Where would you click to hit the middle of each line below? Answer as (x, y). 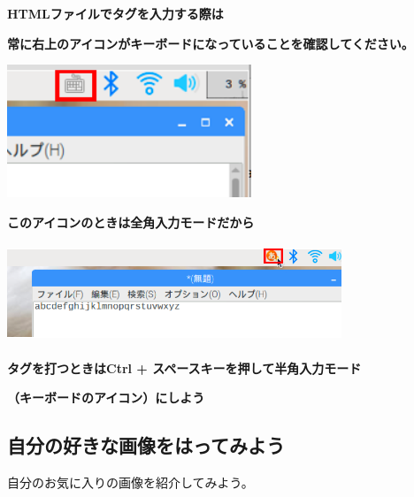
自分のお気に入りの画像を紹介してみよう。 (130, 482)
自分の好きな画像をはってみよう (146, 445)
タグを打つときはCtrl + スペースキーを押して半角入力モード (184, 367)
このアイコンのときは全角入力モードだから (131, 222)
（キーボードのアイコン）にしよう (106, 398)
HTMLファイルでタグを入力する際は (115, 13)
